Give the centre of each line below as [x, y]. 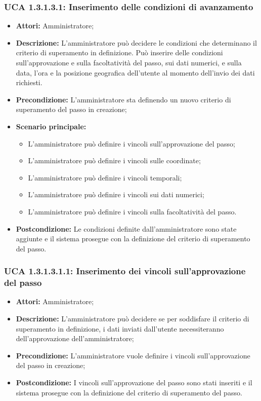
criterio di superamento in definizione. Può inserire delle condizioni [119, 52]
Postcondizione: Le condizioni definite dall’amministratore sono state [126, 228]
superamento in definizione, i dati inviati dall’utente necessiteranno [120, 328]
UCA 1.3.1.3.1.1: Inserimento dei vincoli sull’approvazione [125, 271]
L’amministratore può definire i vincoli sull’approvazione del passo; [132, 143]
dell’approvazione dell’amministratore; [75, 338]
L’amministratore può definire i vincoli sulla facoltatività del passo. [132, 211]
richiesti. [29, 82]
